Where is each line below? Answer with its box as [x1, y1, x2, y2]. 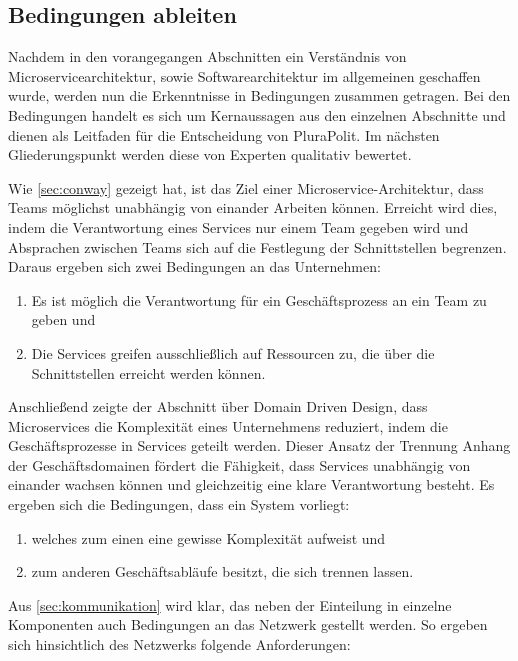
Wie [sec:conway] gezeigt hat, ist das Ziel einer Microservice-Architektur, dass [8, 177, 484, 198]
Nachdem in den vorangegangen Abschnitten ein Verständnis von [8, 46, 407, 67]
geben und [31, 309, 96, 330]
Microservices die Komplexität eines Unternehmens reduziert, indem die [8, 415, 448, 436]
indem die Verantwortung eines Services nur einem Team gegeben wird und [8, 216, 469, 237]
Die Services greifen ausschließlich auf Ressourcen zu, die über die [31, 342, 435, 363]
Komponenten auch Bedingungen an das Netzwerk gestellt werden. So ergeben [8, 614, 488, 635]
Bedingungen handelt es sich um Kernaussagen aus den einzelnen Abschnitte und [8, 104, 506, 125]
